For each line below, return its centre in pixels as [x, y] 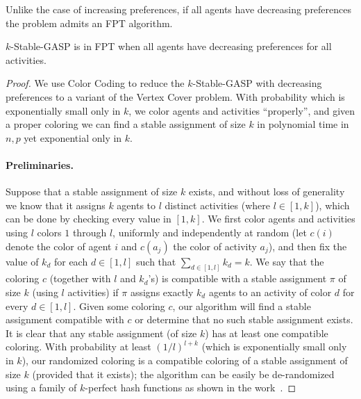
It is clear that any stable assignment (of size [101, 333]
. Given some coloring [119, 306]
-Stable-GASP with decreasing [257, 83]
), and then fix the [308, 246]
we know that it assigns [56, 205]
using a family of [41, 388]
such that [156, 261]
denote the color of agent [59, 246]
